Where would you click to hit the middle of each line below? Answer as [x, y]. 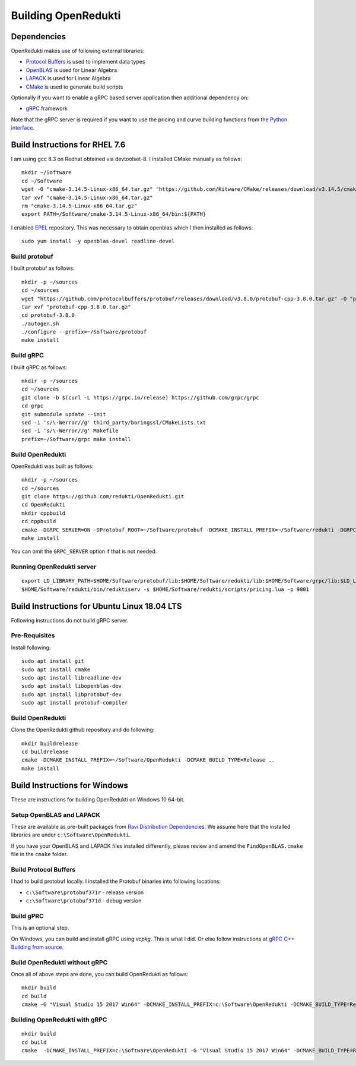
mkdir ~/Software [47, 173]
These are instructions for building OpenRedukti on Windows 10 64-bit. [98, 799]
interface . [23, 128]
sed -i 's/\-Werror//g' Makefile [70, 431]
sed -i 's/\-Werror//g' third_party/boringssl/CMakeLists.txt [114, 422]
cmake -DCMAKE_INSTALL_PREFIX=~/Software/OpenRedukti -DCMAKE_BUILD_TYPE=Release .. [148, 760]
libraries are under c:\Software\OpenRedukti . [71, 835]
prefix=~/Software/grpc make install [77, 439]
